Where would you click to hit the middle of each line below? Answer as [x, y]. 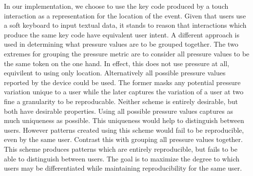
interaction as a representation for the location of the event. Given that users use [125, 15]
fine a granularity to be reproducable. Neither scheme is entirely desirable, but [121, 101]
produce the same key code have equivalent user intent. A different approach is [122, 34]
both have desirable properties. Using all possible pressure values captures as [118, 111]
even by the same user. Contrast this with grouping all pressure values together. [123, 139]
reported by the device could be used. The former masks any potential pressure [122, 82]
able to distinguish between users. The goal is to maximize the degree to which [122, 158]
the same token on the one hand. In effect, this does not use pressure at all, [117, 63]
